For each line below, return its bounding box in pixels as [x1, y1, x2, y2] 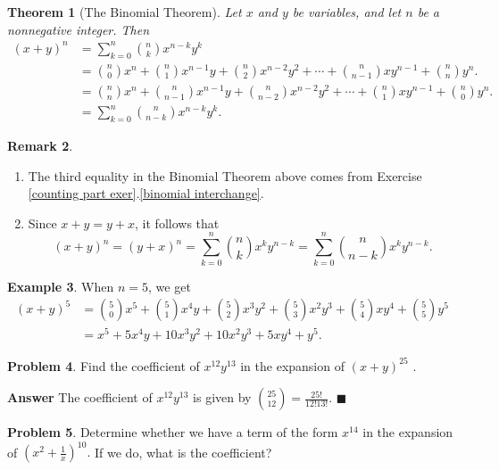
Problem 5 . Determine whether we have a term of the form [7, 423, 338, 441]
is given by [193, 388, 252, 407]
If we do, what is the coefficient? [95, 442, 272, 461]
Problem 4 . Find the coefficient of [7, 356, 200, 375]
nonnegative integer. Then [7, 20, 150, 38]
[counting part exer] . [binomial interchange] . [28, 184, 264, 202]
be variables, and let [292, 3, 402, 21]
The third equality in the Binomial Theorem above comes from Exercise [28, 166, 422, 185]
